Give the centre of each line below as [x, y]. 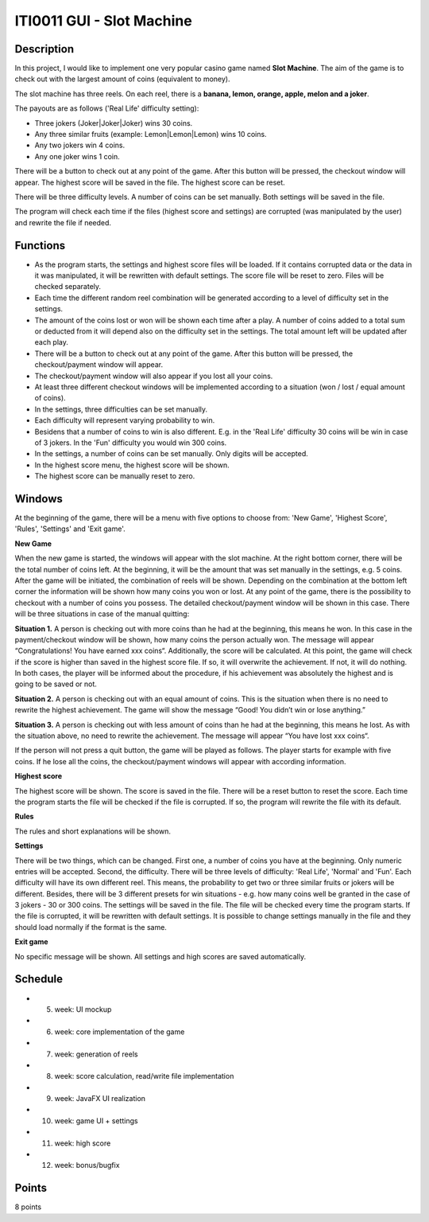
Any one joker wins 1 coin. [77, 156]
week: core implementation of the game [120, 1032]
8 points [28, 1207]
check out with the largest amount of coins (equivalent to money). [122, 79]
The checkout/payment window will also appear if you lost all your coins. [154, 376]
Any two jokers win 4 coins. [80, 145]
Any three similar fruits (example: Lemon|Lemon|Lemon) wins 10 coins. [151, 135]
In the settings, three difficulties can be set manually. [121, 409]
